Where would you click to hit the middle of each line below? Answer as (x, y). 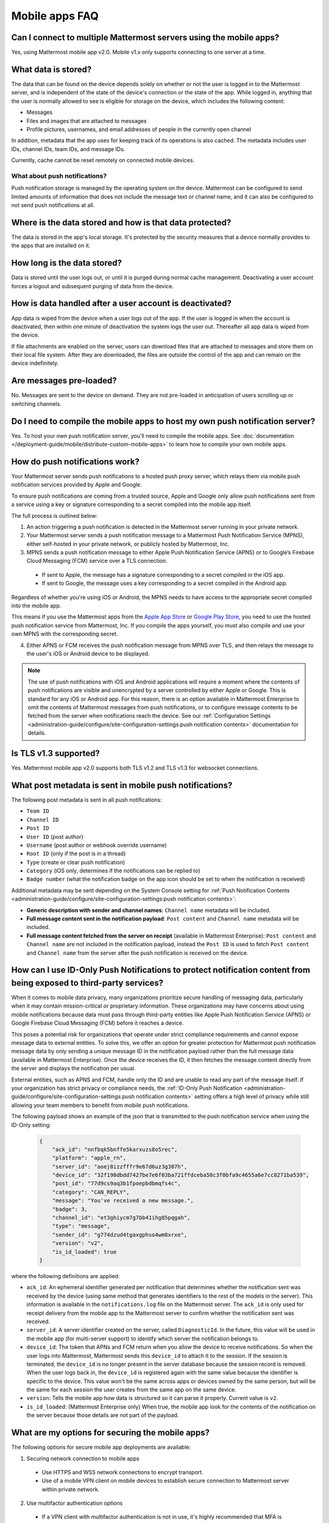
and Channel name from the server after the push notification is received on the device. (138, 953)
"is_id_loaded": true (84, 1252)
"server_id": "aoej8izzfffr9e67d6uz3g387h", (120, 1166)
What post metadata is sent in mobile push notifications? (122, 785)
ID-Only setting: (31, 1125)
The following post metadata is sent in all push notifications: (87, 800)
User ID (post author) (55, 836)
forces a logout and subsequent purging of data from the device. (93, 286)
